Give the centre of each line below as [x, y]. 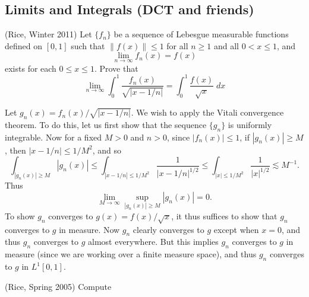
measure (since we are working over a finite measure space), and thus [131, 254]
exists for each [31, 68]
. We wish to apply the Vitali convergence [207, 112]
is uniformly [250, 124]
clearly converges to [168, 229]
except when [236, 229]
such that [88, 45]
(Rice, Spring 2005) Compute [58, 286]
